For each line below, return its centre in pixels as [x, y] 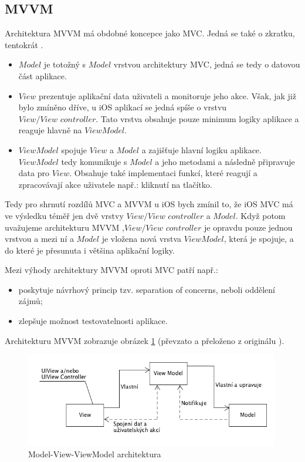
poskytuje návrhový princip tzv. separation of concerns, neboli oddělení [147, 289]
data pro [34, 173]
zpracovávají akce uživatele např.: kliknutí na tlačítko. [115, 184]
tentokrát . [24, 44]
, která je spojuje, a [259, 239]
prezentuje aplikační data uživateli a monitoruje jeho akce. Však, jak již [167, 95]
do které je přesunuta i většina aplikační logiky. [90, 250]
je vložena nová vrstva [142, 239]
